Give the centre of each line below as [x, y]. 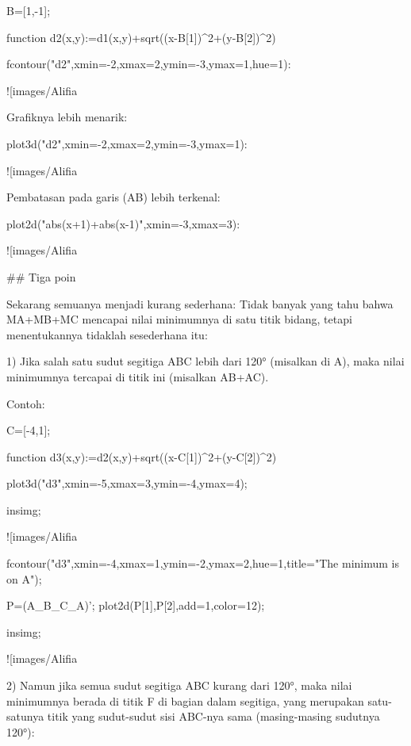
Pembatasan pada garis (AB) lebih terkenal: [113, 197]
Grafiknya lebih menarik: [67, 117]
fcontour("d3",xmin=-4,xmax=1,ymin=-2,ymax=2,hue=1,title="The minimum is [203, 563]
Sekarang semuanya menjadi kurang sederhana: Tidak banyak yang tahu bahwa [200, 303]
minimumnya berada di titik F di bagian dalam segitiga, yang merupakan [185, 700]
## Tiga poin [41, 276]
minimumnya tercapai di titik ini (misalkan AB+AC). [138, 376]
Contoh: [26, 403]
